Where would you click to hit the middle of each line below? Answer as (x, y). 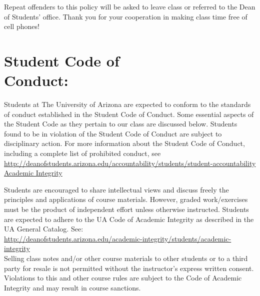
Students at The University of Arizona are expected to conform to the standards (127, 104)
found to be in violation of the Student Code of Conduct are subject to (113, 133)
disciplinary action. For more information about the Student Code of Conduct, (124, 143)
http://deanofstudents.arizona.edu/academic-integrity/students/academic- (118, 238)
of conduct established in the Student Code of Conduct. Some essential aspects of (129, 114)
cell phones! (22, 26)
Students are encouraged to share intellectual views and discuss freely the (116, 189)
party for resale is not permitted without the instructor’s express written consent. (129, 268)
